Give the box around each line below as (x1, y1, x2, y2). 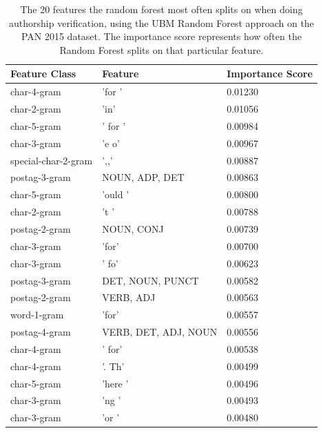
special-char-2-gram (10, 153, 93, 167)
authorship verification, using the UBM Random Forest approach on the (9, 15, 314, 30)
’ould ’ (102, 187, 129, 202)
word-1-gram (10, 307, 64, 322)
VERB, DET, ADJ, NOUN (102, 325, 218, 339)
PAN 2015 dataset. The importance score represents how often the (21, 29, 302, 44)
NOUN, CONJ (102, 221, 164, 235)
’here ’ (102, 376, 129, 390)
